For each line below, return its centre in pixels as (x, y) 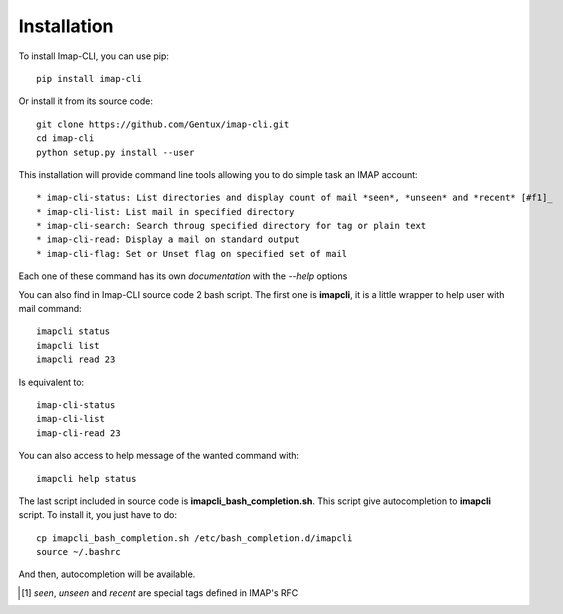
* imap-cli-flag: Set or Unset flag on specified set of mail (192, 253)
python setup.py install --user (115, 152)
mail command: (50, 309)
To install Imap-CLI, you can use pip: (94, 56)
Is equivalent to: (51, 382)
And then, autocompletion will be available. (107, 574)
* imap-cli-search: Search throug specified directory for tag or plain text (231, 226)
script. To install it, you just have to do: (97, 515)
